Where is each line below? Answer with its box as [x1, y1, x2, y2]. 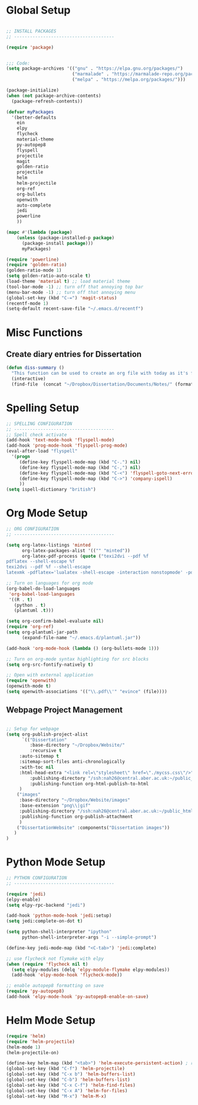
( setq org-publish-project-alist [6, 731, 88, 737]
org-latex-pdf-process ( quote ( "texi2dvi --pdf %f [21, 553, 149, 559]
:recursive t [29, 748, 62, 754]
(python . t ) [14, 602, 46, 608]
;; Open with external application [6, 672, 94, 678]
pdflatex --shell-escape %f [6, 558, 75, 564]
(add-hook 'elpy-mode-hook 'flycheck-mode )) [11, 972, 123, 978]
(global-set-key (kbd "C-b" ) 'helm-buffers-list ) [6, 1077, 131, 1083]
